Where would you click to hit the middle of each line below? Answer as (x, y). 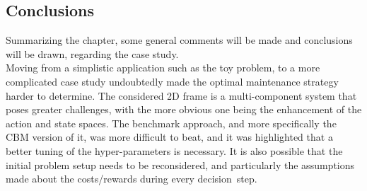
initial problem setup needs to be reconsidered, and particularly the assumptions (180, 164)
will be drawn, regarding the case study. (92, 53)
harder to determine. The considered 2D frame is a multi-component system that (181, 95)
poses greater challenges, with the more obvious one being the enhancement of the (184, 109)
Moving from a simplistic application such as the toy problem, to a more (163, 68)
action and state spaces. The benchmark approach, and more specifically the (171, 123)
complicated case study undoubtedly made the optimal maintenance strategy (172, 81)
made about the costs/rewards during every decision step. (132, 179)
